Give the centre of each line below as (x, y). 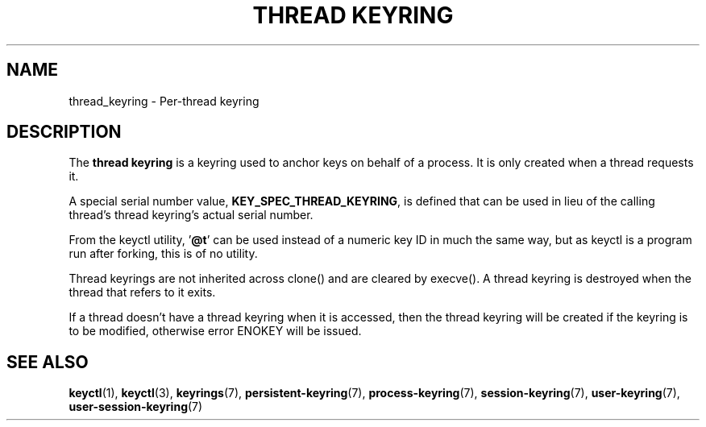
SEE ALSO (48, 362)
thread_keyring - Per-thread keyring (164, 101)
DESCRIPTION (64, 132)
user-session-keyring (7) (136, 407)
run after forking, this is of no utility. (163, 254)
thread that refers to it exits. (142, 292)
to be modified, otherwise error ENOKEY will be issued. (215, 331)
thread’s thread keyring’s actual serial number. (191, 215)
